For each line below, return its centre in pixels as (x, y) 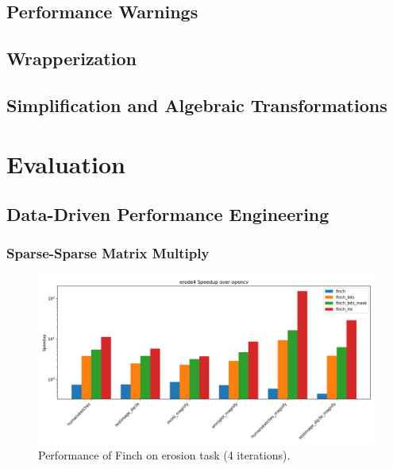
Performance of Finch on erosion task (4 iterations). (164, 455)
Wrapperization (71, 58)
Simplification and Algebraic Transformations (197, 105)
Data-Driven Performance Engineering (168, 214)
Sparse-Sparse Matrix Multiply (108, 253)
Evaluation (66, 163)
